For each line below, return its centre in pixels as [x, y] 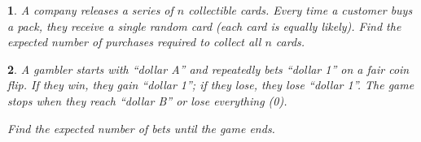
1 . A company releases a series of [90, 10]
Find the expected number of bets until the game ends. [141, 128]
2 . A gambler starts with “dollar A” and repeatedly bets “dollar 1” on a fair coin [208, 69]
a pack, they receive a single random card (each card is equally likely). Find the [204, 26]
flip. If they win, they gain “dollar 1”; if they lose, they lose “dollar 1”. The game [211, 85]
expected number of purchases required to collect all [134, 42]
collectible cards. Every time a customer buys [300, 10]
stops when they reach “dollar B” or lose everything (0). [147, 100]
